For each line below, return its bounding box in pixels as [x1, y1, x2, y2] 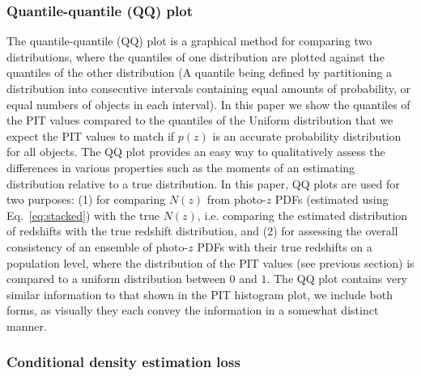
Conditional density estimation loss [6, 352, 240, 372]
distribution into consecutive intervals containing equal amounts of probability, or [6, 80, 411, 96]
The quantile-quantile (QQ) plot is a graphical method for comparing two [6, 32, 372, 49]
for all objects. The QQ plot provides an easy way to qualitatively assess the [6, 143, 385, 160]
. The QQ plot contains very [266, 270, 408, 287]
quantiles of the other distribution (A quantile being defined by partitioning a [6, 64, 392, 81]
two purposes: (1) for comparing [6, 191, 166, 208]
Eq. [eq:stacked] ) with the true [6, 206, 159, 223]
